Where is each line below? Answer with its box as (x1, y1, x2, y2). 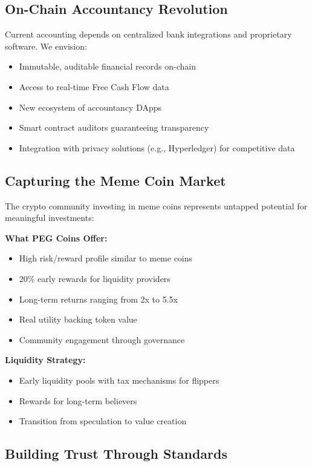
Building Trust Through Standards (5, 444, 228, 463)
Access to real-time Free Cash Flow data (19, 80, 169, 93)
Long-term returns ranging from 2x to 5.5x (19, 292, 178, 305)
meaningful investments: (5, 211, 94, 224)
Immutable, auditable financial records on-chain (19, 60, 197, 73)
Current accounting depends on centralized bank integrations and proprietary (5, 28, 292, 41)
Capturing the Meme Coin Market (5, 171, 226, 189)
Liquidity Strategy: (5, 353, 86, 366)
